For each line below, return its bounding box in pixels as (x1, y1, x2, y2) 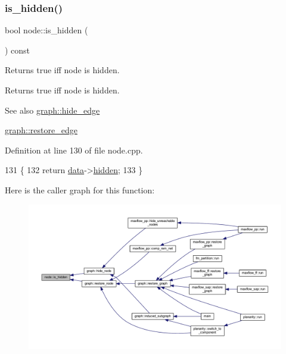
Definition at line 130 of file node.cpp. (5, 143, 143, 156)
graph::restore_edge (5, 124, 77, 136)
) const (5, 43, 30, 56)
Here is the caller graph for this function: (5, 183, 155, 196)
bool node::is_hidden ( (5, 24, 88, 36)
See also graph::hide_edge (5, 104, 100, 116)
